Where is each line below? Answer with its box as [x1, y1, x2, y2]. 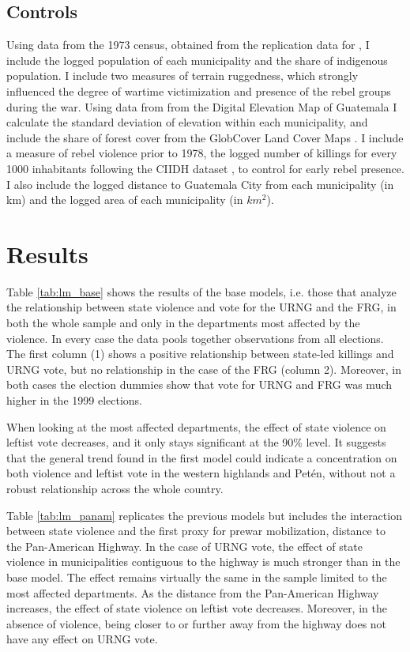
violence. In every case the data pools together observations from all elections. [6, 330, 384, 346]
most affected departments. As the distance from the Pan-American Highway [6, 584, 379, 601]
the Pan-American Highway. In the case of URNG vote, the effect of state [6, 537, 363, 554]
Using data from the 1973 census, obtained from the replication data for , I [6, 36, 370, 53]
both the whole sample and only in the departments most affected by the [6, 315, 360, 331]
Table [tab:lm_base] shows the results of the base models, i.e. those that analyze [6, 283, 397, 300]
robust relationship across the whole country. [6, 480, 224, 496]
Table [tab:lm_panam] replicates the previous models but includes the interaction [6, 507, 402, 523]
